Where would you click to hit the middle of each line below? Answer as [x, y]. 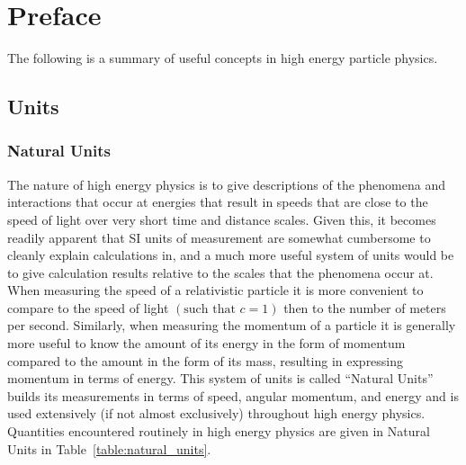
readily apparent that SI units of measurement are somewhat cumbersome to [219, 237]
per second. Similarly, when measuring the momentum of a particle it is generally [232, 325]
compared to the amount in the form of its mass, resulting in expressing [206, 360]
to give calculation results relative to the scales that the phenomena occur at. [220, 272]
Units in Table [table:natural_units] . [109, 448]
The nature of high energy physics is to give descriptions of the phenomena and [227, 184]
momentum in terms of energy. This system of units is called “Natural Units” [220, 378]
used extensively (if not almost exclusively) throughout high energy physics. [216, 413]
